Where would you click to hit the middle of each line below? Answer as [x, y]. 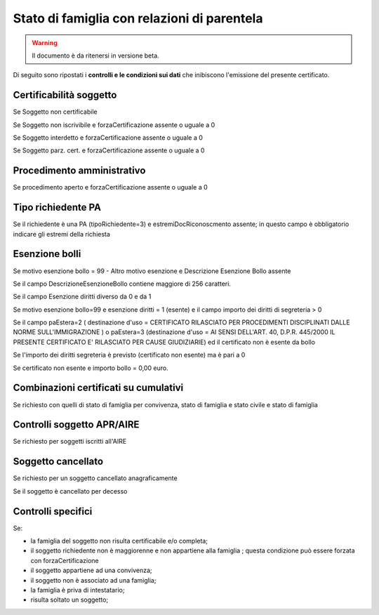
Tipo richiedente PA [57, 207]
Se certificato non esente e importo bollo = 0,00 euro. [91, 368]
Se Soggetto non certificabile [55, 112]
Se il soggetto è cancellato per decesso [70, 491]
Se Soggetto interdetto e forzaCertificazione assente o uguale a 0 [108, 138]
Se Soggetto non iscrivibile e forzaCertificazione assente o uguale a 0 [114, 125]
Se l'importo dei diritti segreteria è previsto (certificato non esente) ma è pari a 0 [129, 355]
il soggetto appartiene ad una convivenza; [91, 570]
